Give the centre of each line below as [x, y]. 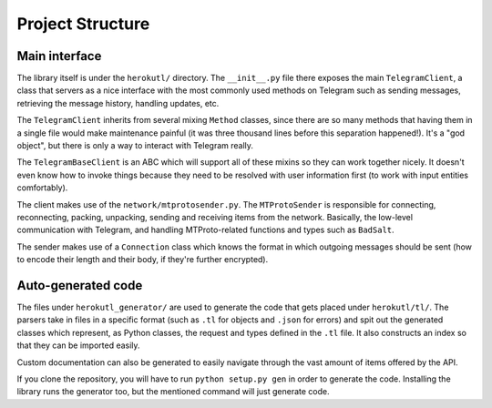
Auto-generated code [80, 286]
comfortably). [42, 188]
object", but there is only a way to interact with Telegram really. [135, 146]
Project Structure [83, 24]
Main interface [59, 56]
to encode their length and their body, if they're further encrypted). [143, 260]
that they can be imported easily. [78, 345]
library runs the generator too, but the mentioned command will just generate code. [173, 392]
